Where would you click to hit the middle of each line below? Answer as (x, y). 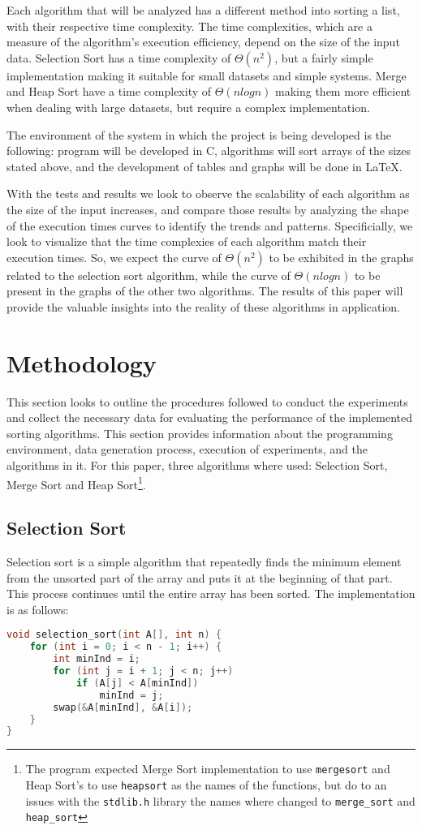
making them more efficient (343, 91)
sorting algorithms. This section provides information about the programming (200, 433)
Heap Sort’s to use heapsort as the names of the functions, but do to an (206, 784)
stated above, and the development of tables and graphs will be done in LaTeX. (205, 166)
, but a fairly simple (324, 57)
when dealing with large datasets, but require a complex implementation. (188, 107)
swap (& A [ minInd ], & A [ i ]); (123, 707)
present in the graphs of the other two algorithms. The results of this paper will (205, 291)
